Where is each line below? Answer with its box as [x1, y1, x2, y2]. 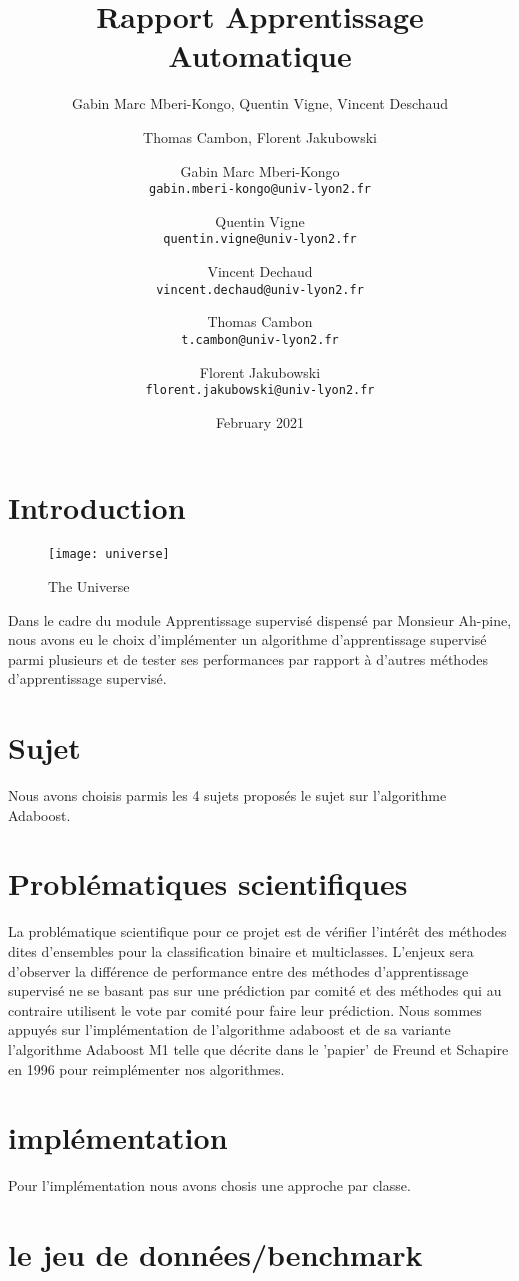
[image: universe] [48, 547, 170, 562]
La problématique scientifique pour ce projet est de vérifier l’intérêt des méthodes [8, 921, 507, 942]
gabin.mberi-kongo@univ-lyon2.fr [149, 182, 371, 197]
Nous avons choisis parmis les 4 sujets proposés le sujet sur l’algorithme [8, 785, 447, 806]
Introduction [8, 487, 186, 528]
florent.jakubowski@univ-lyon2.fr [145, 383, 375, 398]
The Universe [48, 575, 130, 596]
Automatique [168, 35, 352, 76]
